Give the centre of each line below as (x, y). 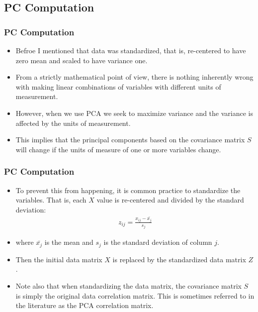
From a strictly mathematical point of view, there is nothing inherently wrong (134, 77)
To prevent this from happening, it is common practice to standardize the (128, 190)
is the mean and (69, 242)
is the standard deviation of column (158, 242)
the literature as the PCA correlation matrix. (85, 305)
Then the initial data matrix (59, 259)
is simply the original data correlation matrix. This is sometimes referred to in (135, 295)
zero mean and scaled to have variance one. (82, 60)
